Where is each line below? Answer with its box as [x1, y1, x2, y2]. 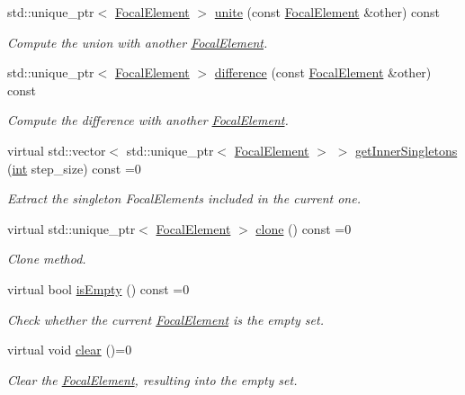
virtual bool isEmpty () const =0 [7, 279, 190, 298]
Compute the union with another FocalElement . [7, 32, 268, 51]
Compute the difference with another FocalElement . [7, 111, 289, 130]
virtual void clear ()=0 [7, 340, 132, 359]
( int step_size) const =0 [7, 158, 141, 177]
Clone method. [7, 249, 86, 268]
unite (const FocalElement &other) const [214, 3, 441, 21]
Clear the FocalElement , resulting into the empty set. [7, 370, 298, 389]
